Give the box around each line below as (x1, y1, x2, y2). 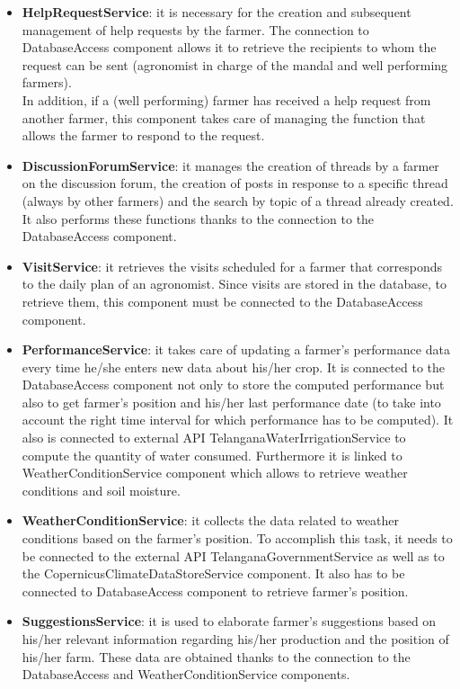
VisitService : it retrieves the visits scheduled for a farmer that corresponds (22, 256, 442, 275)
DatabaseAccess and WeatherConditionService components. (22, 665, 350, 684)
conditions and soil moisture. (22, 480, 181, 499)
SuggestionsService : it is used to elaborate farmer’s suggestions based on (22, 612, 437, 631)
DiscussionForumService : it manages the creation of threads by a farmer (22, 156, 439, 174)
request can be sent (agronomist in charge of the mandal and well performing (22, 55, 448, 74)
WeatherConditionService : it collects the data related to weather (22, 511, 400, 530)
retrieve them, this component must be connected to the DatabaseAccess (22, 291, 423, 310)
